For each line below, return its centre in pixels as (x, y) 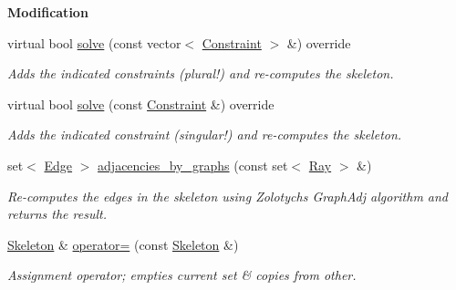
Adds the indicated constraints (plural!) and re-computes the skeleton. (201, 73)
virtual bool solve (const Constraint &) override (141, 104)
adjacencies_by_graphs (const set (193, 165)
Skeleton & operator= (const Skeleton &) (123, 244)
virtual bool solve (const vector (94, 42)
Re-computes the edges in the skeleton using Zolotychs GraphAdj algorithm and (228, 196)
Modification (48, 12)
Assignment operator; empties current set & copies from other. (182, 275)
